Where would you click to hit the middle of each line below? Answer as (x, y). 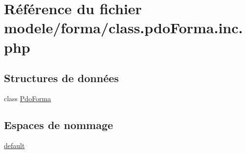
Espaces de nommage (59, 124)
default (14, 145)
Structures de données (61, 78)
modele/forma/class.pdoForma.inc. (123, 28)
